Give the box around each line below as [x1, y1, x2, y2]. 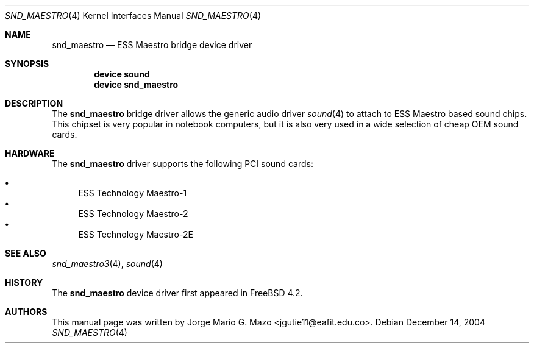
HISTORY [5, 277, 43, 288]
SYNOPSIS [5, 59, 49, 69]
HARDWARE [5, 148, 55, 158]
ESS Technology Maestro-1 [78, 188, 187, 198]
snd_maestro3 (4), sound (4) [52, 258, 163, 269]
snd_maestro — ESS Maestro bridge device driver [52, 40, 252, 50]
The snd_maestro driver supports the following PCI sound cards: [52, 158, 313, 169]
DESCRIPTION [5, 98, 63, 108]
